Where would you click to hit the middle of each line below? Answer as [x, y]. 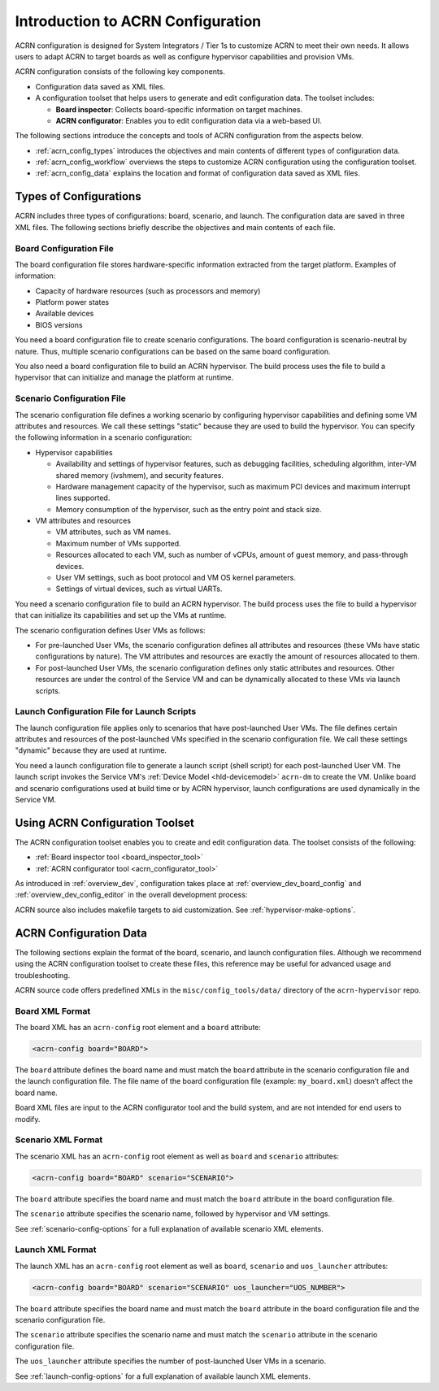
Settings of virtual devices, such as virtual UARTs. [139, 589]
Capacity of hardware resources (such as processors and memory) [148, 291]
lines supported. [83, 498]
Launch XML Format [56, 1250]
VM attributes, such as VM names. [113, 532]
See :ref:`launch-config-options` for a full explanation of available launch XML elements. [163, 1376]
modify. [28, 1119]
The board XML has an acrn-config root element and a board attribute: [138, 1028]
